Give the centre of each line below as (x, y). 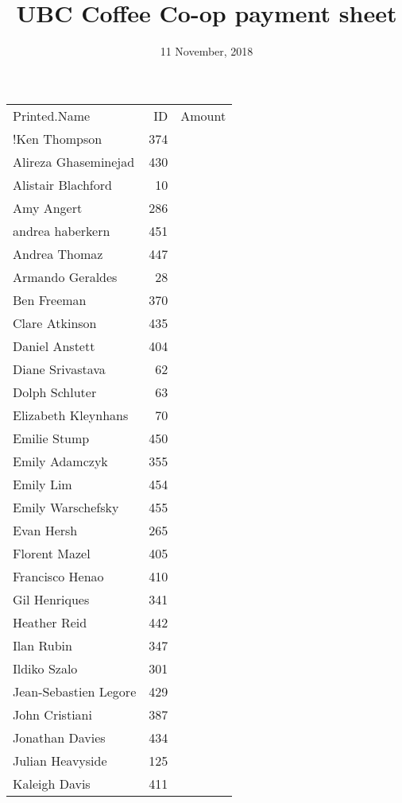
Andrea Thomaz (58, 253)
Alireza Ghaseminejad (74, 161)
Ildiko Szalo (45, 668)
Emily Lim (43, 484)
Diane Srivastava (59, 369)
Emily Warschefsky (66, 507)
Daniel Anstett (54, 346)
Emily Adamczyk (60, 461)
